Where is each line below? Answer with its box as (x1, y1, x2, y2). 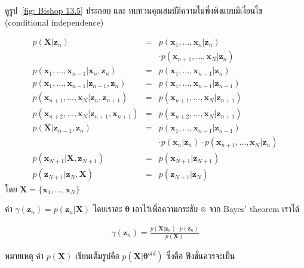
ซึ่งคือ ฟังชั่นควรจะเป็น (166, 250, 235, 262)
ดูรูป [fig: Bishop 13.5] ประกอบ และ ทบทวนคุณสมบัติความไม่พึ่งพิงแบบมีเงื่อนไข (5, 4, 263, 16)
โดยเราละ (93, 202, 122, 215)
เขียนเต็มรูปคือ (75, 250, 119, 262)
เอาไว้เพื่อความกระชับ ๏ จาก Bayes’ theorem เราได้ (132, 202, 300, 215)
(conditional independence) (5, 15, 104, 28)
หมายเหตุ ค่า (5, 250, 44, 262)
